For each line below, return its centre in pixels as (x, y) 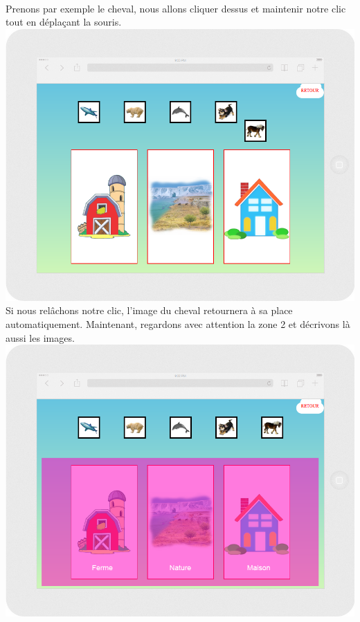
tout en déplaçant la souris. (64, 22)
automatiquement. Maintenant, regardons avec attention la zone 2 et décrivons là (178, 324)
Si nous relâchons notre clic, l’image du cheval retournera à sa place (149, 310)
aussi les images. (40, 337)
